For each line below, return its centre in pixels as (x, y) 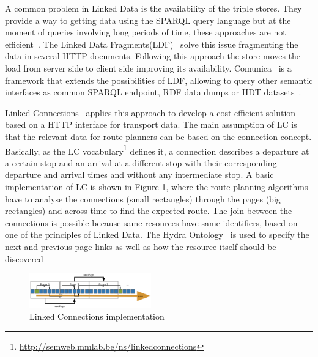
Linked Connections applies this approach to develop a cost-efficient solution (150, 112)
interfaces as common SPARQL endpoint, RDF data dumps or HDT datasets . (153, 92)
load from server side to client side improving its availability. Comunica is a (148, 68)
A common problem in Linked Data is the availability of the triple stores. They (153, 8)
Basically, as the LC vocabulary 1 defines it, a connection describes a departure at (157, 150)
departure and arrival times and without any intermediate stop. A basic (139, 175)
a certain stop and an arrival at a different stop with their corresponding (141, 162)
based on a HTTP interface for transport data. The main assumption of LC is (151, 124)
